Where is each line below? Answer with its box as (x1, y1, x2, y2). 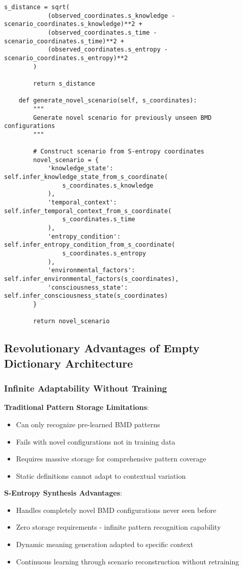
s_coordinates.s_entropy (62, 250, 146, 257)
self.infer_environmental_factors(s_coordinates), (4, 275, 179, 282)
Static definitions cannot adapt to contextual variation (16, 470, 186, 481)
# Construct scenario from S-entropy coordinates (33, 148, 204, 156)
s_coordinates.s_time (62, 216, 135, 223)
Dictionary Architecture (4, 355, 133, 371)
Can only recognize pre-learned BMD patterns (16, 419, 160, 429)
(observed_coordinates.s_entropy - (47, 46, 168, 54)
